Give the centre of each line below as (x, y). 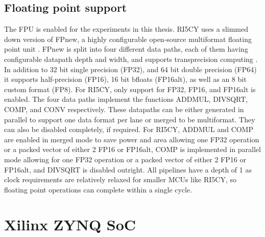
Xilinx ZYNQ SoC (70, 224)
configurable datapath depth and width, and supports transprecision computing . (131, 59)
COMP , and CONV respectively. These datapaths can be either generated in (124, 109)
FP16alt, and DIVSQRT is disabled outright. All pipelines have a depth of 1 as (128, 169)
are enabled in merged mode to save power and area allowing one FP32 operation (132, 139)
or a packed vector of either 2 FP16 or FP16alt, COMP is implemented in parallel (132, 149)
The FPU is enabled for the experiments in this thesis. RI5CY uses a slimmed (126, 29)
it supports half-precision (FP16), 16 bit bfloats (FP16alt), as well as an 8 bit (125, 79)
